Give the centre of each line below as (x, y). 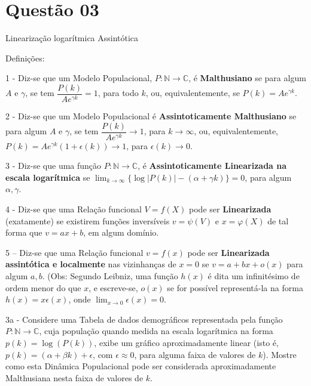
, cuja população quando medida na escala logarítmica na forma (156, 331)
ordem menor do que (43, 287)
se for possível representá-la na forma (235, 287)
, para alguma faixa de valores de (195, 354)
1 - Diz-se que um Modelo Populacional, (79, 78)
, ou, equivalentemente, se (193, 93)
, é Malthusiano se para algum (247, 78)
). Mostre (280, 354)
